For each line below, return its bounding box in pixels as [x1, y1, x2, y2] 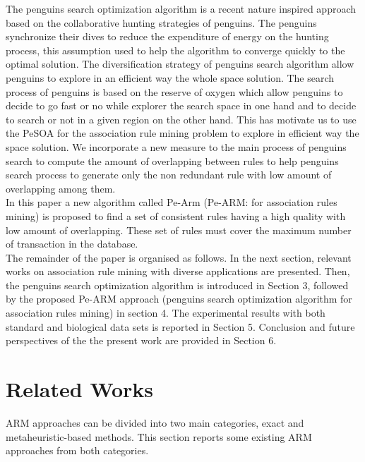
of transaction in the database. [6, 236, 138, 251]
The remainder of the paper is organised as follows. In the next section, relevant [6, 250, 352, 265]
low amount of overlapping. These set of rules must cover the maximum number [6, 222, 352, 237]
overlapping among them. [6, 181, 116, 195]
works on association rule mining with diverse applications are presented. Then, [6, 264, 350, 279]
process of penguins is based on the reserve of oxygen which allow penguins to [6, 84, 343, 99]
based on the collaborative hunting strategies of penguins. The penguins [6, 15, 317, 30]
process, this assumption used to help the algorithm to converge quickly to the [6, 42, 345, 57]
